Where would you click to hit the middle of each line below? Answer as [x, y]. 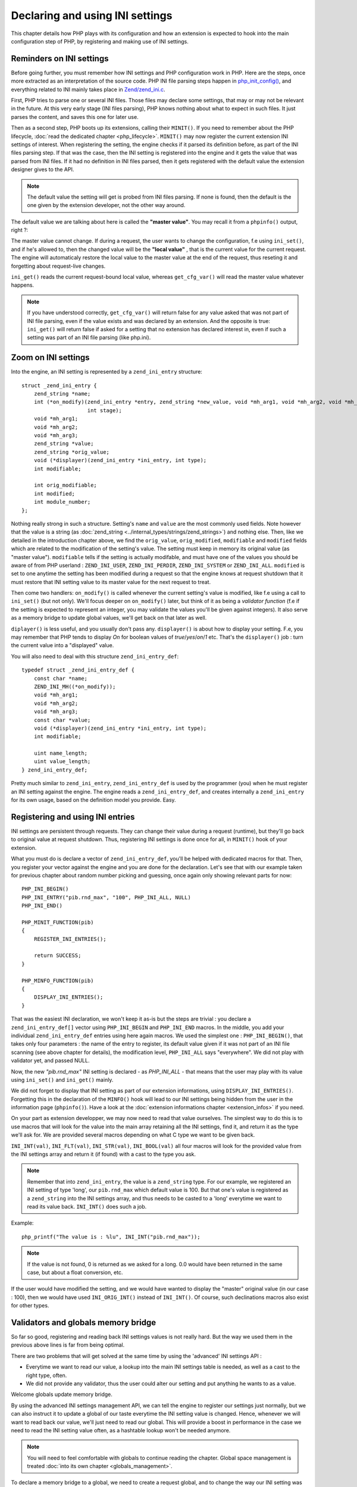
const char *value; [62, 720]
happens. [23, 285]
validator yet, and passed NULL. [50, 1061]
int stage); [104, 410]
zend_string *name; [62, 394]
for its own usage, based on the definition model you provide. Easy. [93, 800]
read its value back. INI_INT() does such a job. [87, 1206]
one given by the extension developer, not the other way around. [106, 205]
